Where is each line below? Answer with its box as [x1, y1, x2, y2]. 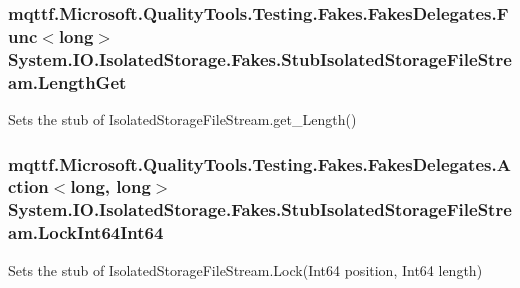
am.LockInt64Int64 [8, 220, 164, 245]
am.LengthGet [8, 69, 127, 94]
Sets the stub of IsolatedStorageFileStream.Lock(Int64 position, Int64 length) [8, 259, 483, 280]
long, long [70, 174, 151, 199]
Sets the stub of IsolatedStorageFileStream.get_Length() [8, 108, 357, 129]
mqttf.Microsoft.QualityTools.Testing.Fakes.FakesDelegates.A [8, 151, 511, 176]
